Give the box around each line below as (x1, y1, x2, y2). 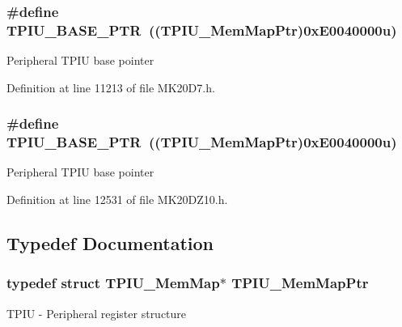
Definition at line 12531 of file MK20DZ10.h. (6, 191, 228, 208)
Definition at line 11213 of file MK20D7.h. (6, 79, 215, 96)
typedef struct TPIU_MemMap (6, 273, 220, 293)
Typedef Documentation (6, 231, 214, 256)
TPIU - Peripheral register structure (6, 304, 187, 321)
